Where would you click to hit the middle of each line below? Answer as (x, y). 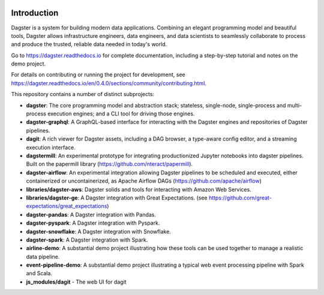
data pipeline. (43, 257)
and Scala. (39, 273)
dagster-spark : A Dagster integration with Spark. (87, 240)
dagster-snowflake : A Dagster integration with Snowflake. (98, 231)
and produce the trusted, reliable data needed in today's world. (89, 44)
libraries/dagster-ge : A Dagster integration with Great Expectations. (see (117, 198)
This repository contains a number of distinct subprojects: (83, 94)
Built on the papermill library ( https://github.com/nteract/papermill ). (109, 164)
